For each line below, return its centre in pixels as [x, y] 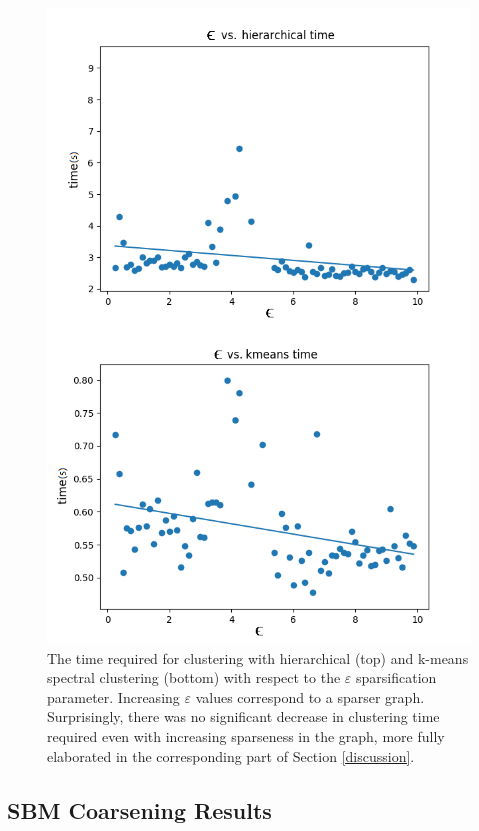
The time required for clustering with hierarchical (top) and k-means [258, 657]
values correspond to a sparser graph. [310, 696]
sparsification [396, 677]
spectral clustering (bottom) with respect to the [194, 677]
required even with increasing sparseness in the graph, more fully [246, 735]
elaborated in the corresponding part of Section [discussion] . [231, 755]
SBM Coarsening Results [139, 809]
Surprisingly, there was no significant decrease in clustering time [243, 716]
